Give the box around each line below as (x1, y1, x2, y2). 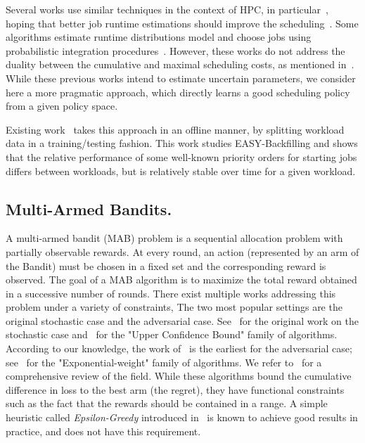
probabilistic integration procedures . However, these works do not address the (6, 43, 345, 58)
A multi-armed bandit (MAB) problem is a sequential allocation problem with (6, 231, 343, 245)
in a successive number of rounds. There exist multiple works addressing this (6, 285, 336, 300)
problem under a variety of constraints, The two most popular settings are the (6, 300, 342, 314)
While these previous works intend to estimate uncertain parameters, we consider (6, 70, 356, 85)
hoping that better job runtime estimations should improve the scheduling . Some (6, 15, 359, 30)
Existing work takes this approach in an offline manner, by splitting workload (6, 122, 345, 136)
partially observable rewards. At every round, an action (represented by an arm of (6, 244, 359, 259)
